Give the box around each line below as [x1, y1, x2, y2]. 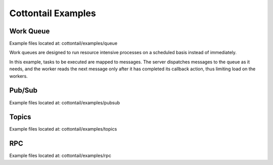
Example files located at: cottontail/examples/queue [9, 40, 118, 47]
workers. [9, 73, 28, 79]
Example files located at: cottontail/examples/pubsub [9, 99, 120, 106]
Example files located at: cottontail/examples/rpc [9, 152, 111, 159]
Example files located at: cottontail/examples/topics [9, 126, 117, 132]
